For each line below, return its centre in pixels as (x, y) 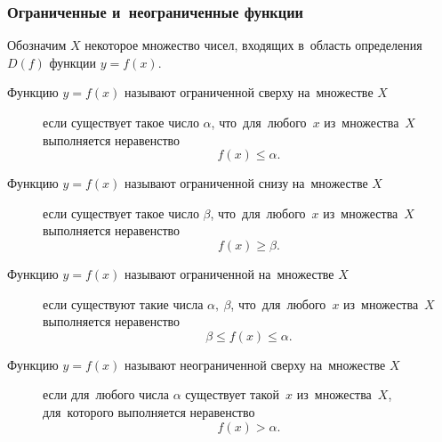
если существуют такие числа (123, 303)
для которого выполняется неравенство (149, 411)
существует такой (233, 394)
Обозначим (37, 45)
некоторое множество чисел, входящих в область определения (253, 45)
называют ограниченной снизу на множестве (246, 183)
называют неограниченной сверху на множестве (255, 364)
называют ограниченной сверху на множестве (249, 92)
